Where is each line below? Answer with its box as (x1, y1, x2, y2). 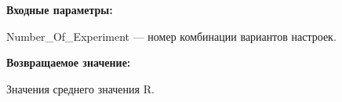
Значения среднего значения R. (6, 80, 155, 97)
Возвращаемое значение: (6, 54, 131, 71)
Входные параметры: (6, 2, 113, 17)
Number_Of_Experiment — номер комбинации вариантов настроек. (6, 27, 337, 44)
